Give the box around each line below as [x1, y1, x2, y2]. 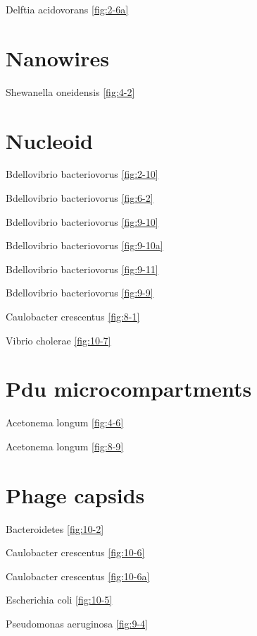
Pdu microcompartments [6, 374, 252, 403]
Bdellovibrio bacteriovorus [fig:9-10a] [6, 238, 163, 253]
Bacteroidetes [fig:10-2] [6, 521, 104, 536]
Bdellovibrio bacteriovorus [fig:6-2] [6, 191, 153, 205]
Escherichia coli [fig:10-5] [6, 592, 113, 607]
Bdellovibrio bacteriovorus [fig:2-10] [6, 167, 158, 181]
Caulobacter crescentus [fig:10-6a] [6, 568, 150, 583]
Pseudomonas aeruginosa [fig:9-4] [6, 616, 148, 630]
